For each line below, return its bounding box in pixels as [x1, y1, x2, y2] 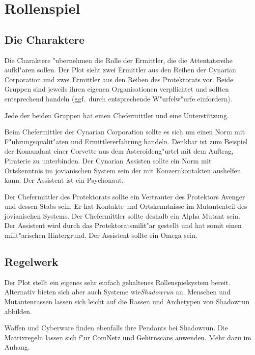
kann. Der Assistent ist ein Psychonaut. [4, 175, 124, 185]
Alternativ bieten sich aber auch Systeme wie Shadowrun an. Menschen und [4, 287, 231, 297]
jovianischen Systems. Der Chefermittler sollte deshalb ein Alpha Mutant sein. [4, 210, 240, 221]
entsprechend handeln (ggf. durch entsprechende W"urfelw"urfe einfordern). [4, 93, 232, 103]
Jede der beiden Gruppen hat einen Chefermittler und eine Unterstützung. [4, 110, 229, 120]
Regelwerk [4, 254, 58, 269]
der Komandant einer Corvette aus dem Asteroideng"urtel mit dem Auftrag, [4, 146, 234, 156]
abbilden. [4, 306, 32, 316]
